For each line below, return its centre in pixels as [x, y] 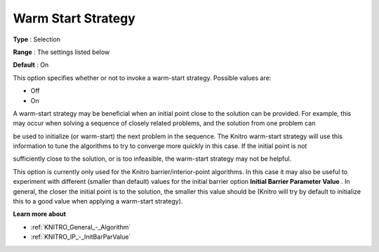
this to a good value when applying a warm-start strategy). [98, 201]
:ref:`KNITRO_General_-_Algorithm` [81, 227]
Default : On [31, 65]
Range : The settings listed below [61, 52]
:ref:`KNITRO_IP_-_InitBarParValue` [81, 237]
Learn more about [40, 214]
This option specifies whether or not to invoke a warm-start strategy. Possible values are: [142, 78]
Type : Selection [37, 39]
